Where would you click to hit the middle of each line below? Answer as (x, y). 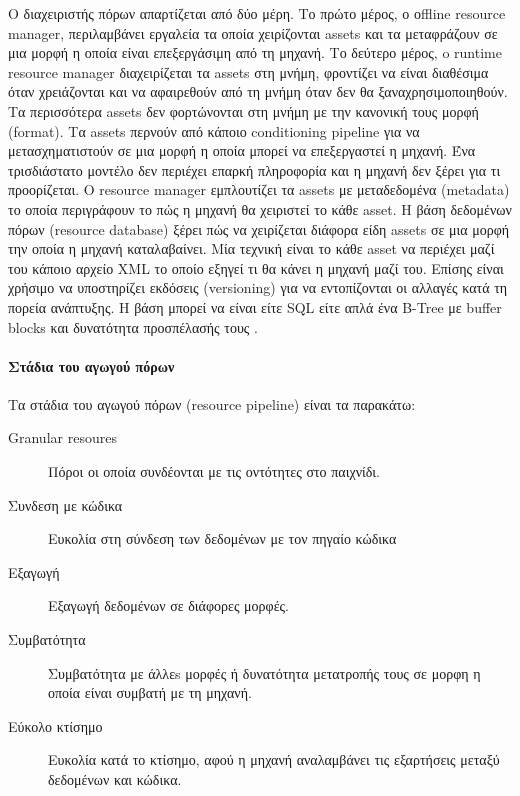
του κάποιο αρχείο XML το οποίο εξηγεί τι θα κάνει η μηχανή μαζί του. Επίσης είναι (256, 267)
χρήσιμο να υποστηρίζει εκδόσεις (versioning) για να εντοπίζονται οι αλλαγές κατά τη (258, 287)
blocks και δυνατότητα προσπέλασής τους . (133, 326)
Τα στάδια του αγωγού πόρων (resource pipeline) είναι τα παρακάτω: (212, 403)
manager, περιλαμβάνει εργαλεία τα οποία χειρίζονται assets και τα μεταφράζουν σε (253, 32)
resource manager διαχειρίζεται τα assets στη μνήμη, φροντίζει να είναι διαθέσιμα (248, 71)
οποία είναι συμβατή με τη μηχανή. (150, 692)
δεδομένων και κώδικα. (115, 779)
